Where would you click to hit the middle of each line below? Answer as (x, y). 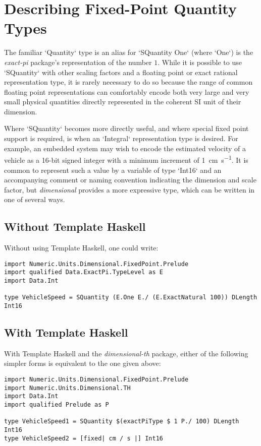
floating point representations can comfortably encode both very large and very (127, 91)
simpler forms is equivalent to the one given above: (83, 363)
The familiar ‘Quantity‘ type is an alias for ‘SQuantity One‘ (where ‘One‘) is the (129, 52)
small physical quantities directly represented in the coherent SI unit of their (123, 102)
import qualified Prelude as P (57, 404)
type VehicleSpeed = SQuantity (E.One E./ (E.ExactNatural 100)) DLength (131, 298)
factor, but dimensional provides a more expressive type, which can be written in (129, 189)
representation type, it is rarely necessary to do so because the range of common (128, 82)
